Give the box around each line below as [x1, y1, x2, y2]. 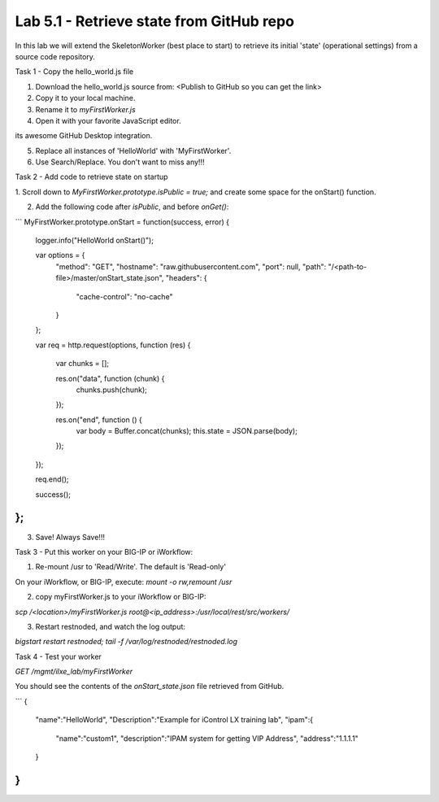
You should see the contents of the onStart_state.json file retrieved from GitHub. [15, 682, 285, 691]
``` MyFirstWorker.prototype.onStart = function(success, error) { [15, 216, 229, 227]
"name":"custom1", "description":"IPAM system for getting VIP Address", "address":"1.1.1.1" [55, 733, 359, 743]
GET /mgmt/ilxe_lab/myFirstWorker [15, 667, 133, 677]
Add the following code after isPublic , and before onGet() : [35, 202, 229, 211]
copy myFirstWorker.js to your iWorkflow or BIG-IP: [35, 592, 206, 602]
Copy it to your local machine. [35, 94, 136, 103]
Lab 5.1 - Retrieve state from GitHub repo [15, 12, 294, 30]
